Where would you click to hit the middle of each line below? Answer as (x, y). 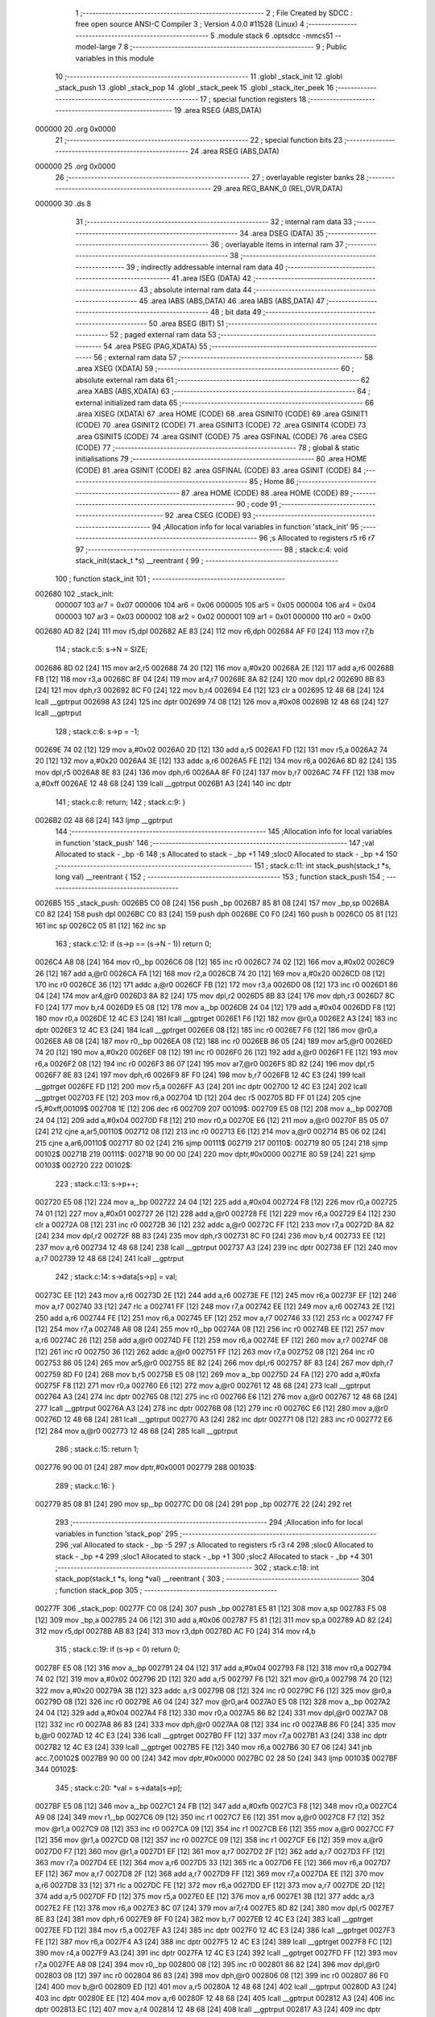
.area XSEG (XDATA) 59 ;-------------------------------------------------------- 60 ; (215, 369)
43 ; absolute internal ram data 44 (196, 290)
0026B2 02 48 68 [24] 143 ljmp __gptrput (104, 820)
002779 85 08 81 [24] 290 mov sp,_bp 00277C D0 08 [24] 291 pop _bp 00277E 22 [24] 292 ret (193, 1504)
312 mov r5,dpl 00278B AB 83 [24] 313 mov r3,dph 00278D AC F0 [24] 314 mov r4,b (175, 1631)
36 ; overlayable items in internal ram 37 (277, 244)
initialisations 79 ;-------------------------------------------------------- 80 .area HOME (221, 459)
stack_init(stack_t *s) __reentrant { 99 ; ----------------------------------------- (207, 560)
